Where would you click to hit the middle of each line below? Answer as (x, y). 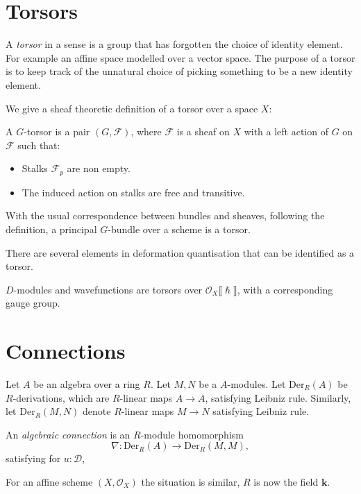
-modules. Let (257, 384)
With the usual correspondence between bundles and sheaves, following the (165, 215)
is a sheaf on (203, 131)
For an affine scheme (49, 481)
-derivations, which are (61, 397)
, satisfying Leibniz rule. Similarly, (278, 397)
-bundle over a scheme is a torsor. (179, 229)
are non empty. (99, 168)
